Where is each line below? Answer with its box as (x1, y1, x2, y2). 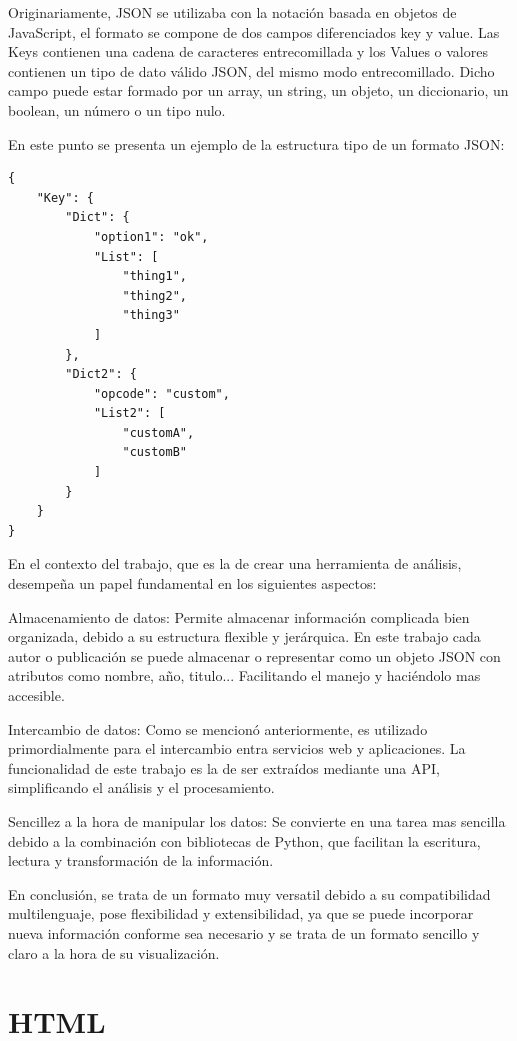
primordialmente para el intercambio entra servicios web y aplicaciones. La (8, 738, 466, 759)
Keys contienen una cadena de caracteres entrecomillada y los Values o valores (8, 41, 488, 62)
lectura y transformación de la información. (8, 850, 274, 871)
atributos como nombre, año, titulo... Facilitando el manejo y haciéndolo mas (8, 665, 481, 686)
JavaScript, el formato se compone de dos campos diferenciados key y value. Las (8, 21, 500, 42)
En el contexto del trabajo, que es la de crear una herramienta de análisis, (8, 553, 462, 574)
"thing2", (122, 288, 187, 303)
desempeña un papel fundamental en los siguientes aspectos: (8, 573, 377, 594)
